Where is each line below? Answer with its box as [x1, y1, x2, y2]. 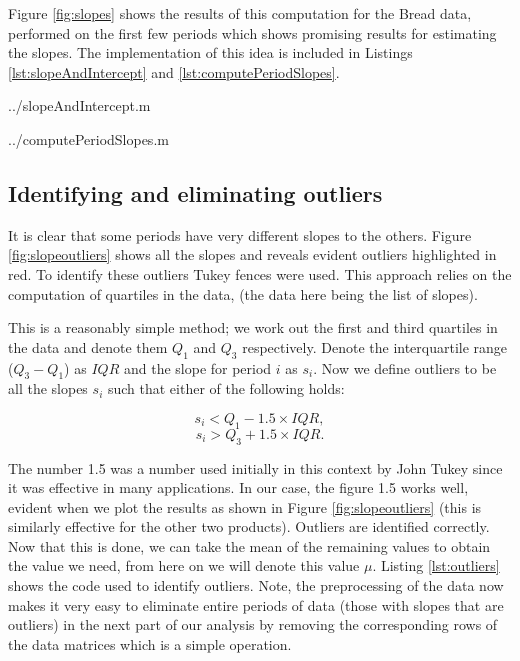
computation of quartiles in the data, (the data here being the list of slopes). [8, 283, 478, 304]
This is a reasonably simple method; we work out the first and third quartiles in [8, 317, 498, 338]
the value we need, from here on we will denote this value [8, 555, 360, 576]
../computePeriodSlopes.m [8, 128, 169, 149]
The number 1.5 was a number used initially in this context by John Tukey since [8, 457, 503, 478]
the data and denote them [8, 336, 168, 357]
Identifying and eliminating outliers [8, 177, 383, 208]
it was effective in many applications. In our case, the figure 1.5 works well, [8, 477, 469, 498]
